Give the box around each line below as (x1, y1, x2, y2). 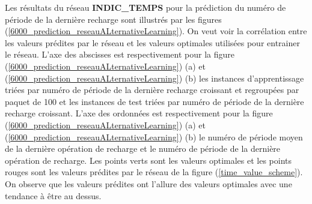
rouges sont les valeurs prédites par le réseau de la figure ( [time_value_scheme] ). (5, 166, 303, 178)
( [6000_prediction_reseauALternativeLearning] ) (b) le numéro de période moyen (5, 130, 303, 143)
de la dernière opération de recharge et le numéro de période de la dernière (5, 142, 281, 155)
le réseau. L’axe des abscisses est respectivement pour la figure (5, 48, 235, 61)
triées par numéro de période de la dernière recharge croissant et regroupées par (5, 83, 299, 96)
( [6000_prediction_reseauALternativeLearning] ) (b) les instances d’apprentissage (5, 71, 304, 84)
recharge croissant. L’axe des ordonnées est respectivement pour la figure (5, 107, 273, 119)
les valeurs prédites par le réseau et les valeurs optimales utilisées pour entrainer (5, 36, 300, 49)
